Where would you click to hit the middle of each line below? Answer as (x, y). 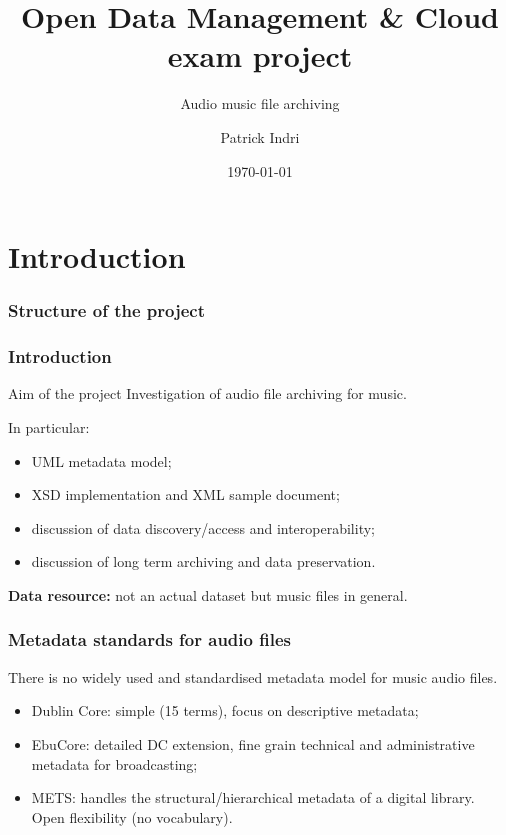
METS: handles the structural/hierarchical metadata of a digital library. (253, 797)
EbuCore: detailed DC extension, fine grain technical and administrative (253, 743)
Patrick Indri (260, 136)
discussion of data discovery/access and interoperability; (203, 527)
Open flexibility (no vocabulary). (132, 816)
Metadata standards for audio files (149, 639)
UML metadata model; (101, 460)
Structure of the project (106, 310)
